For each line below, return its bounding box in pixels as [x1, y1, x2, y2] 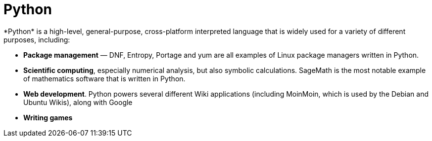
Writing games [23, 113, 73, 122]
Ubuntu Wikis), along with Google [23, 98, 133, 106]
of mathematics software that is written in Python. [23, 74, 186, 83]
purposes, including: [3, 35, 70, 44]
